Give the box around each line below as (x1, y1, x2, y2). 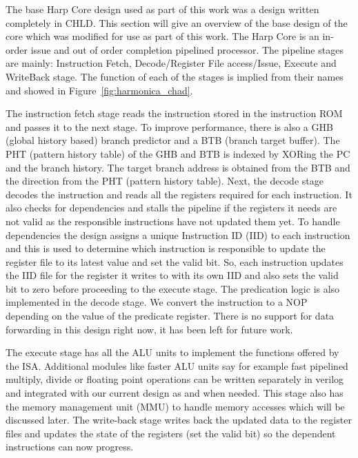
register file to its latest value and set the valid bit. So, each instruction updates (6, 254, 344, 269)
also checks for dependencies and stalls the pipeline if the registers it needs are (6, 200, 337, 215)
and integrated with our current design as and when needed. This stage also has (6, 386, 344, 400)
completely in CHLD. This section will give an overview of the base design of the (6, 15, 348, 30)
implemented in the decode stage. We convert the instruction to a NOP (6, 295, 308, 309)
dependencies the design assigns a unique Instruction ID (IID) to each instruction (6, 227, 350, 242)
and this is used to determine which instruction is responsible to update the (6, 241, 326, 256)
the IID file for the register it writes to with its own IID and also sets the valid (6, 268, 339, 282)
